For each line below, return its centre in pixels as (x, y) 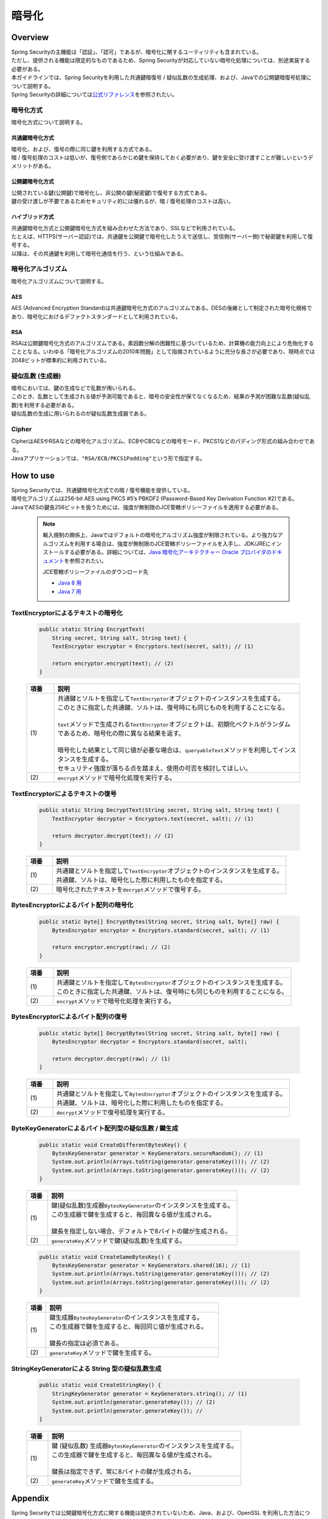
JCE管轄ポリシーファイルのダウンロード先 (96, 572)
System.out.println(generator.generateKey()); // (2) (134, 1402)
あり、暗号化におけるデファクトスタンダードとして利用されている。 (96, 317)
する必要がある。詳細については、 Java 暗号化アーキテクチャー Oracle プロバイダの (168, 552)
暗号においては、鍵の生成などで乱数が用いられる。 (75, 388)
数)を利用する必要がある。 (44, 405)
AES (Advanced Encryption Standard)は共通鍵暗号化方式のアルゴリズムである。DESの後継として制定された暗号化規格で (162, 308)
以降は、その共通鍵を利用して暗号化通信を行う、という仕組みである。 (99, 253)
